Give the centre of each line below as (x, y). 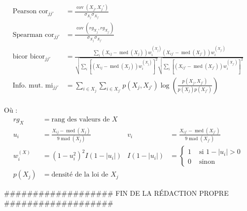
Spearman (28, 35)
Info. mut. (28, 85)
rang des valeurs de (81, 119)
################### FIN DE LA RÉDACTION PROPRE (116, 193)
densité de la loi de (80, 175)
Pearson (25, 12)
